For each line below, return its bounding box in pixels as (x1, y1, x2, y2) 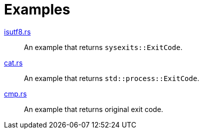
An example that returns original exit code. (24, 104, 164, 113)
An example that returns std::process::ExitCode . (24, 73, 200, 82)
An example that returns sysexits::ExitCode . (24, 42, 183, 51)
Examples (4, 1, 70, 18)
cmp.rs (4, 89, 27, 98)
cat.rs (4, 58, 23, 67)
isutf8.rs (4, 27, 31, 36)
